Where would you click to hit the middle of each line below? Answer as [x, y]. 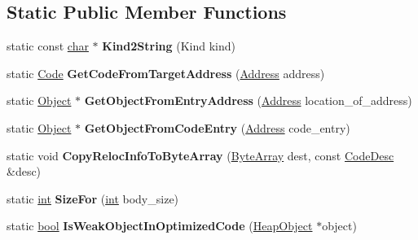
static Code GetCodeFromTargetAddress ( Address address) [166, 73]
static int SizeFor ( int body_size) [93, 198]
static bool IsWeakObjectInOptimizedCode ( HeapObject [160, 226]
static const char [48, 46]
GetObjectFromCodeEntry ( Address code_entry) [217, 127]
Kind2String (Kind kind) [169, 46]
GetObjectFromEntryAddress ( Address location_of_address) [248, 100]
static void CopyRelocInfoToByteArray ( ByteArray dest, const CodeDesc [200, 155]
